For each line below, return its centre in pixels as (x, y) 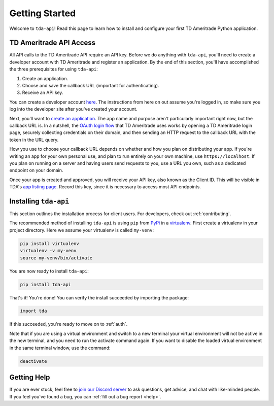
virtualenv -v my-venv (48, 251)
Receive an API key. (43, 93)
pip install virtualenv (50, 243)
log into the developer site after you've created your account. (73, 109)
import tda (33, 311)
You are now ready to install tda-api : (49, 271)
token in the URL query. (34, 140)
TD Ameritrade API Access (53, 43)
